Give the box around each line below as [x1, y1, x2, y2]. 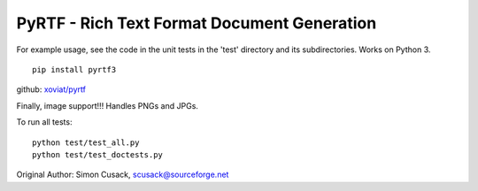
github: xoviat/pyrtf [16, 84, 86, 95]
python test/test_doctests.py [32, 149, 164, 159]
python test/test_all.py [32, 137, 140, 148]
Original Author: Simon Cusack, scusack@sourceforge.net [16, 169, 229, 180]
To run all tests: [16, 117, 73, 127]
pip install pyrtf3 [32, 65, 117, 74]
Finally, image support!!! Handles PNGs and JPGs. [16, 100, 199, 111]
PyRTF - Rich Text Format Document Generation [16, 13, 377, 33]
